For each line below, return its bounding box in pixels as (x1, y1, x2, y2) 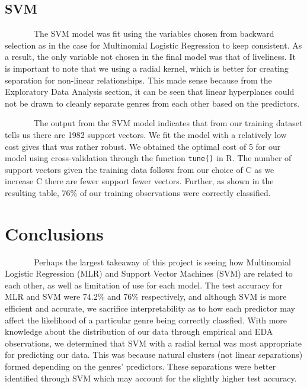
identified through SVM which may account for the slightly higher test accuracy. (5, 371, 297, 384)
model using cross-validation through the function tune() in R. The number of (5, 152, 292, 164)
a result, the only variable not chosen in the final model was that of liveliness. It (5, 50, 296, 63)
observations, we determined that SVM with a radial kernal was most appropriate (5, 336, 302, 349)
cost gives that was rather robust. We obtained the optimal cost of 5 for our (5, 140, 281, 152)
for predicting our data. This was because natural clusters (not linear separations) (5, 348, 303, 361)
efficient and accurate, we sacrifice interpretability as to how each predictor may (5, 302, 295, 315)
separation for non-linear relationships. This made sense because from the (5, 73, 272, 86)
